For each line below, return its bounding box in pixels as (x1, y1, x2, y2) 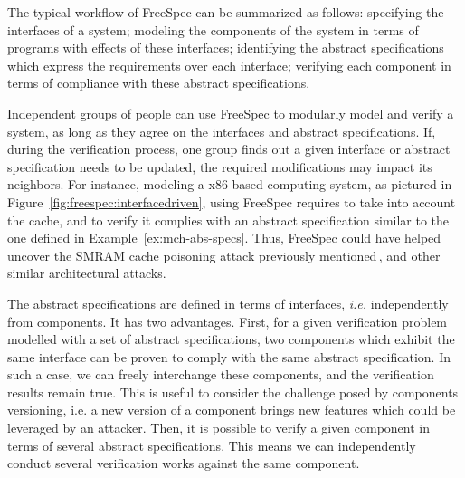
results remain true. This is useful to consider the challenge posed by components (7, 382, 459, 401)
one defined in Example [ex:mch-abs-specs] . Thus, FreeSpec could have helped (7, 228, 441, 247)
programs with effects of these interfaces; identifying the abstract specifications (7, 38, 444, 57)
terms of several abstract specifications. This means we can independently (7, 435, 416, 454)
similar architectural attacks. (7, 263, 166, 282)
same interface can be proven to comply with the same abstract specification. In (7, 347, 451, 366)
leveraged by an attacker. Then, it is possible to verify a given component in (7, 418, 430, 437)
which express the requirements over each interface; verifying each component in (7, 55, 451, 74)
